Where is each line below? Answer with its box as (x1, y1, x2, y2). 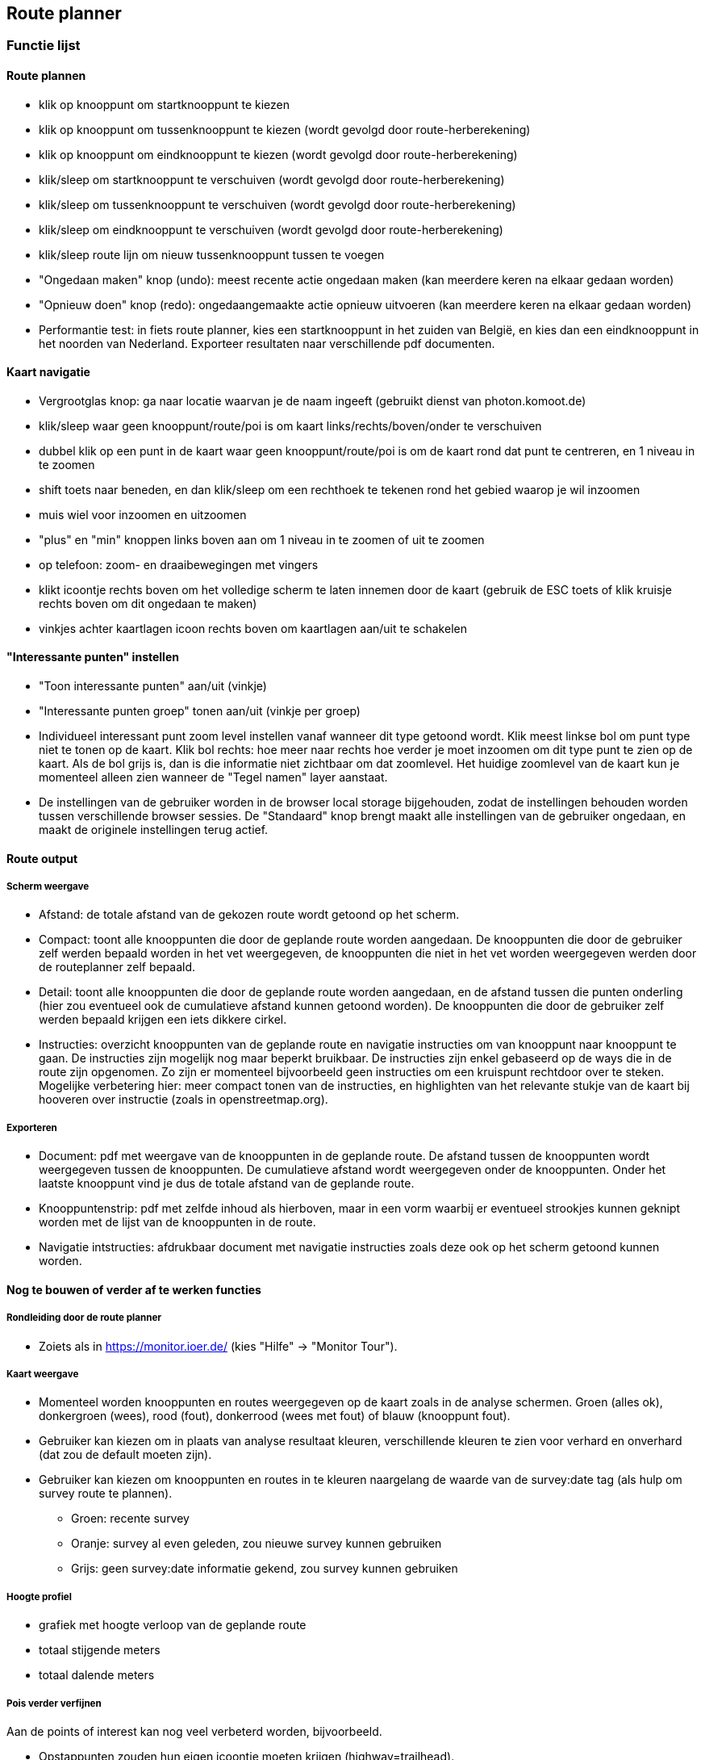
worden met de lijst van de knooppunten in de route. (39, 1215, 316, 1230)
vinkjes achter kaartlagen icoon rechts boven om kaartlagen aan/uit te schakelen (39, 621, 467, 635)
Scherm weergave (6, 881, 90, 893)
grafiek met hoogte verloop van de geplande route (39, 1618, 307, 1632)
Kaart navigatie (6, 365, 90, 379)
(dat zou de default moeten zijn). (39, 1448, 212, 1462)
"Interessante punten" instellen (6, 650, 179, 664)
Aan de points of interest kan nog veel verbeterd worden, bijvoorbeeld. (6, 1724, 382, 1738)
